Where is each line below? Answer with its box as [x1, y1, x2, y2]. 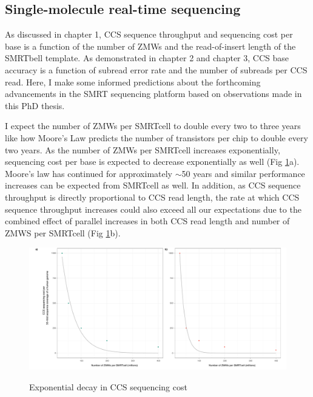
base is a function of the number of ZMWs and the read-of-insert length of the [5, 39, 296, 52]
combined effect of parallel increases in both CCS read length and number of [5, 215, 290, 227]
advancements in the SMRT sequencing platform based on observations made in [5, 87, 302, 100]
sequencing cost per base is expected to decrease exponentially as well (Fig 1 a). [5, 155, 300, 168]
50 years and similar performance [181, 167, 305, 179]
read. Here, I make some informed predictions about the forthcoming [5, 75, 261, 88]
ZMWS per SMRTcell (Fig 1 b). [5, 226, 121, 239]
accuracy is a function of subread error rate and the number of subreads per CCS [5, 63, 308, 76]
